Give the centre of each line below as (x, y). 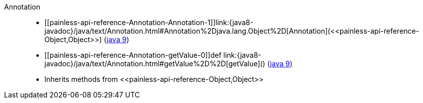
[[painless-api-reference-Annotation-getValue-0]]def (133, 55)
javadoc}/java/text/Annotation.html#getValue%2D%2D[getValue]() (155, 64)
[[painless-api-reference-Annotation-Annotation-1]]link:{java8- (149, 22)
